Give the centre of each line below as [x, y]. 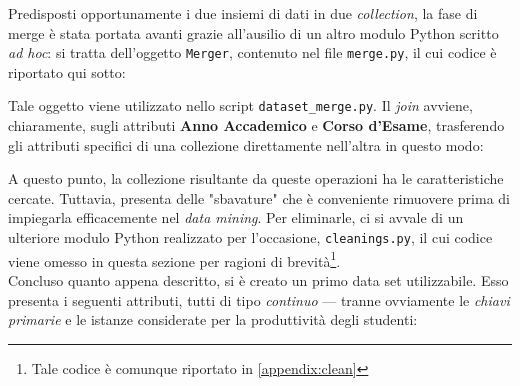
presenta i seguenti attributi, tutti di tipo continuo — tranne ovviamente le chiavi [259, 299]
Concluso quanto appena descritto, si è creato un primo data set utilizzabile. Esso [258, 279]
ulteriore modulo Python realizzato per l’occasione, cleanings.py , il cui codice [250, 237]
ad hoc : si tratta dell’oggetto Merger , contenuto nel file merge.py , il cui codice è [252, 52]
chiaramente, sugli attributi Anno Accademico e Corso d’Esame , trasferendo [256, 125]
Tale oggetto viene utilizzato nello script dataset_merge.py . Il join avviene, [240, 105]
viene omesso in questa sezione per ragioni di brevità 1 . [174, 259]
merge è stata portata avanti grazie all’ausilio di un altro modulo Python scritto [253, 32]
